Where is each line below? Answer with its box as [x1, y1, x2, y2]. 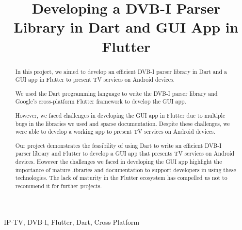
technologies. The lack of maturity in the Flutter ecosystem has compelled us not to [15, 174, 227, 182]
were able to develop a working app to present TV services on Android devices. [15, 127, 215, 136]
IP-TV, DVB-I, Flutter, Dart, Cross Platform [4, 216, 140, 227]
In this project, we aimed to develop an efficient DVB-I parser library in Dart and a [15, 67, 227, 75]
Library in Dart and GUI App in [14, 17, 239, 37]
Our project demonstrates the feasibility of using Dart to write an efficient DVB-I [15, 141, 222, 149]
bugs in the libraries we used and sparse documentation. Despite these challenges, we [15, 119, 230, 127]
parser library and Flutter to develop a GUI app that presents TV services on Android [15, 149, 235, 158]
